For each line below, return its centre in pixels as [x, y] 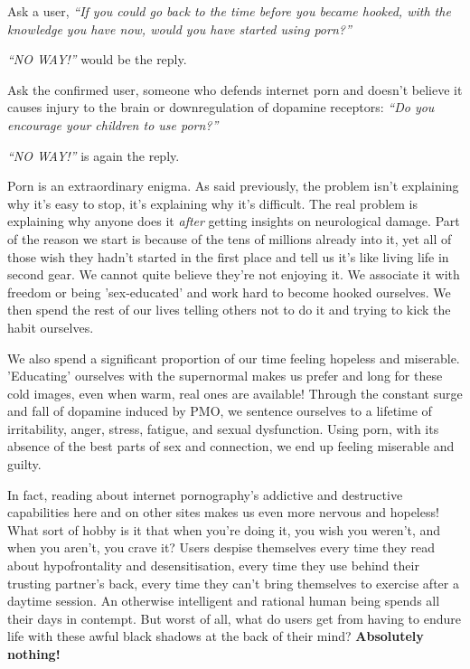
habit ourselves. [51, 327]
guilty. [24, 464]
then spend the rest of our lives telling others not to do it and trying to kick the [229, 310]
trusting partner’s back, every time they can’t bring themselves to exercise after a [233, 583]
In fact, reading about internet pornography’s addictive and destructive [205, 494]
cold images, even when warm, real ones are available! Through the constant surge [235, 393]
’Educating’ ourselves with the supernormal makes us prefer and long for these [225, 376]
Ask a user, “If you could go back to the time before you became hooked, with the [229, 11]
